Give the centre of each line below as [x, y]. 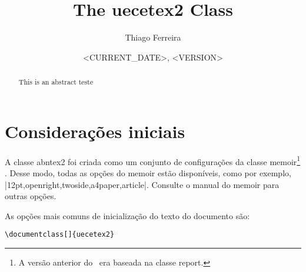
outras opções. [31, 196]
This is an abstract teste [56, 82]
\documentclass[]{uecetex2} [60, 235]
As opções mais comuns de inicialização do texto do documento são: [127, 215]
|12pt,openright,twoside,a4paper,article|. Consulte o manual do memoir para [142, 184]
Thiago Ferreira [153, 37]
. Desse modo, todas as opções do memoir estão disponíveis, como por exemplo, [148, 172]
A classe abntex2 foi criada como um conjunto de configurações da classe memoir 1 [153, 160]
